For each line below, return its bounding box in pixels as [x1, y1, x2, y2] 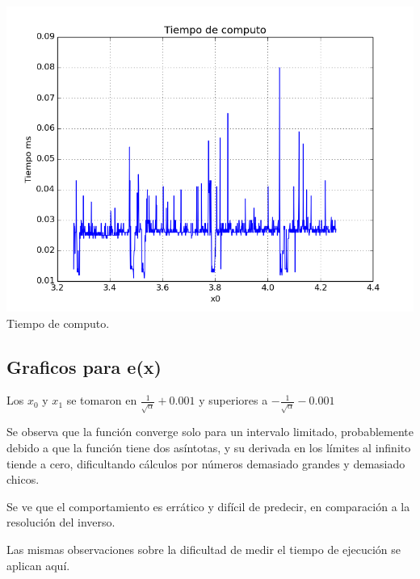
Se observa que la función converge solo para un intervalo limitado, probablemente [6, 423, 414, 440]
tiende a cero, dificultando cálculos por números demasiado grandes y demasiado [6, 455, 405, 472]
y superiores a [199, 392, 268, 409]
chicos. [6, 471, 40, 488]
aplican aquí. [6, 556, 70, 573]
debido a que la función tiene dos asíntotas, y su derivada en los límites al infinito [6, 438, 411, 455]
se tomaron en [66, 392, 137, 409]
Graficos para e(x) [6, 354, 162, 379]
